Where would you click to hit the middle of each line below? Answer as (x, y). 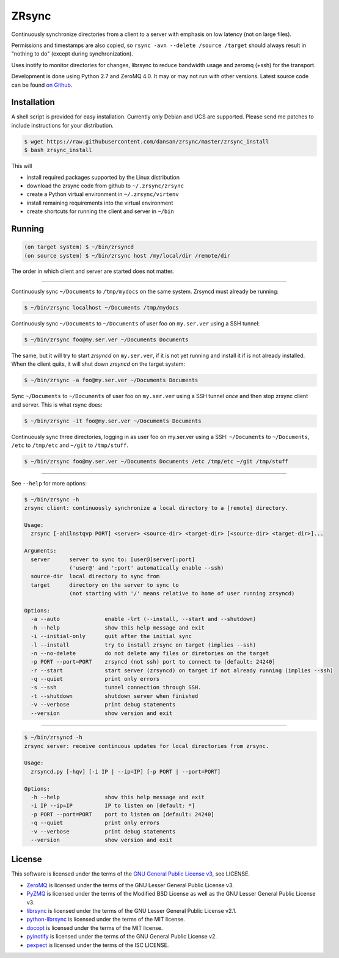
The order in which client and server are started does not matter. (93, 271)
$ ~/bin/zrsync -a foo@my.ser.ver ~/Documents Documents (111, 380)
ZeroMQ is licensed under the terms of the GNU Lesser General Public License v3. (130, 885)
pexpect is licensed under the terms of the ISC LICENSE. (98, 945)
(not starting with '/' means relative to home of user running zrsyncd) (182, 593)
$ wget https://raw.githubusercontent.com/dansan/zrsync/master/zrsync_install (147, 141)
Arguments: (40, 551)
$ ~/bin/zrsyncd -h (53, 738)
